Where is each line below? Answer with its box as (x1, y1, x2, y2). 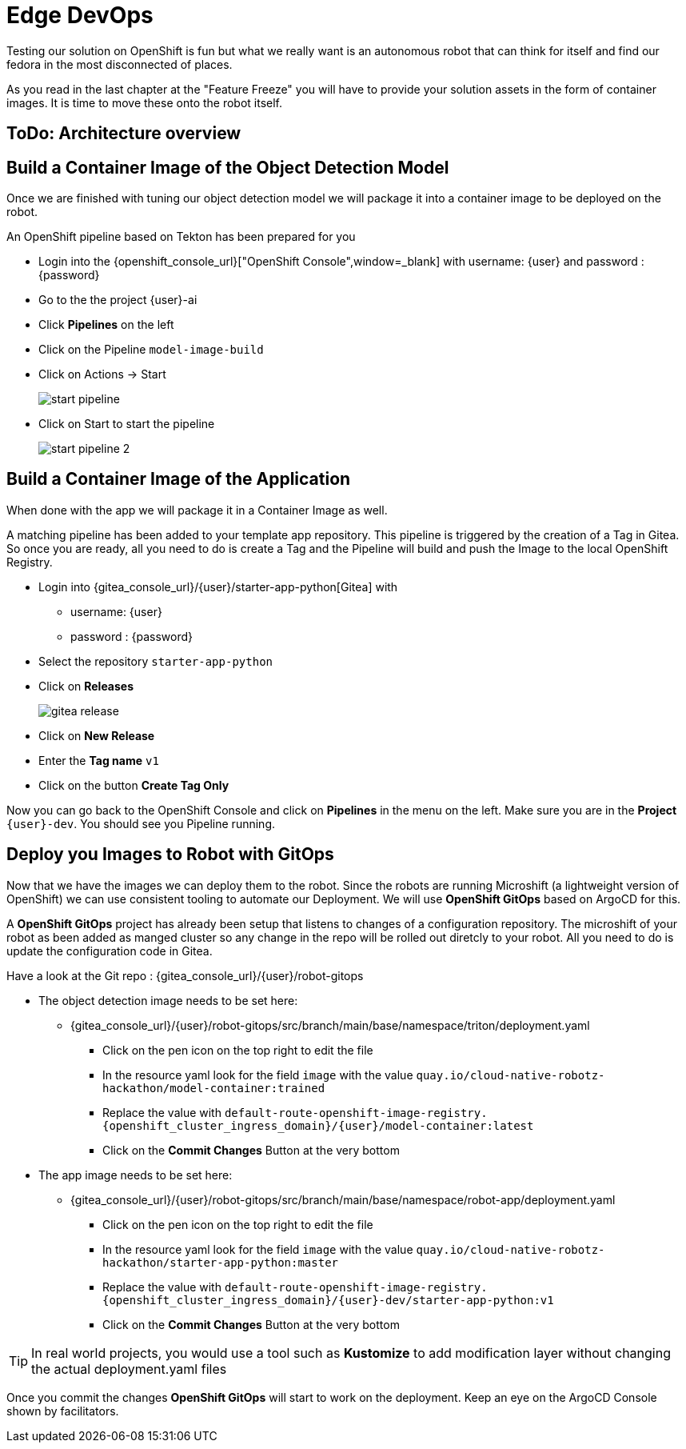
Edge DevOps (6, 2, 154, 29)
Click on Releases (38, 678, 134, 693)
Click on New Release (38, 728, 155, 743)
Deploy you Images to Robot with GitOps (6, 844, 334, 865)
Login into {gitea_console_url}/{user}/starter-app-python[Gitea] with (38, 579, 398, 594)
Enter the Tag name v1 (38, 753, 159, 767)
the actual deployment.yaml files (31, 1360, 227, 1377)
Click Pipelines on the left (38, 318, 174, 332)
